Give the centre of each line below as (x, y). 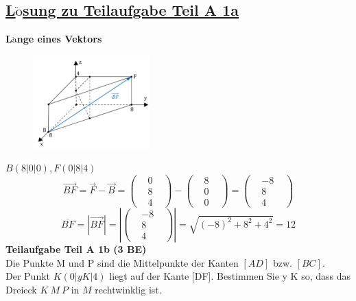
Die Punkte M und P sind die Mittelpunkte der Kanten (122, 262)
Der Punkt (28, 276)
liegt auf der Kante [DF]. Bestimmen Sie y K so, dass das (230, 276)
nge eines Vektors (59, 39)
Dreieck (21, 289)
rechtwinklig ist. (128, 289)
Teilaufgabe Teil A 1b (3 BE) (76, 249)
